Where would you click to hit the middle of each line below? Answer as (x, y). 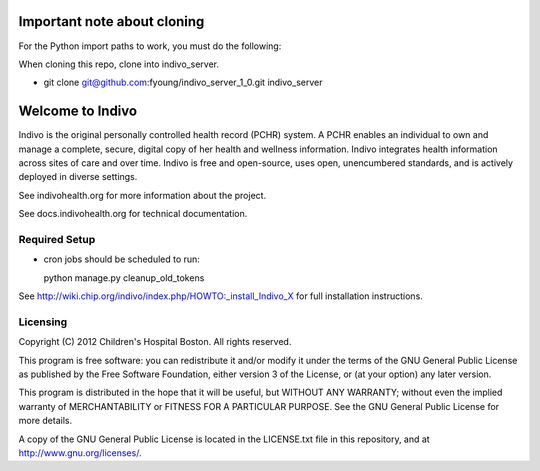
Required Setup (57, 239)
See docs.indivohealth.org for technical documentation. (133, 214)
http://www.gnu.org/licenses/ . (80, 452)
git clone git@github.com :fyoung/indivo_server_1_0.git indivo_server (183, 82)
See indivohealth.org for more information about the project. (142, 195)
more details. (45, 421)
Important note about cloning (111, 21)
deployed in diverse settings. (78, 177)
